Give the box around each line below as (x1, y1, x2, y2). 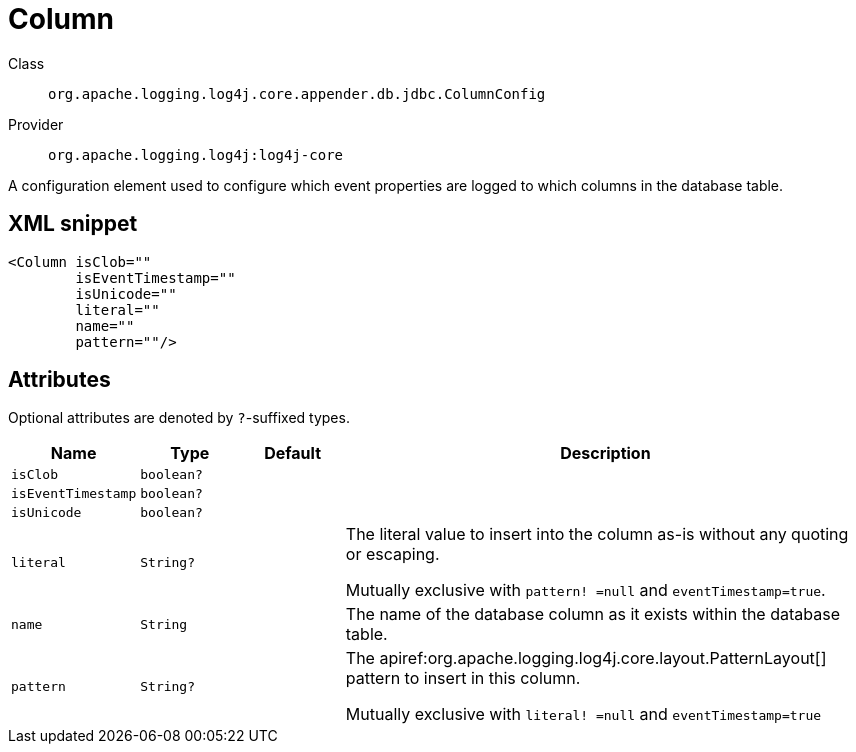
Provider (8, 115, 64, 133)
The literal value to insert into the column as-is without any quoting (345, 524, 849, 545)
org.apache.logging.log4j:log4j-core (48, 146, 344, 163)
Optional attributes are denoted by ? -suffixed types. (8, 409, 350, 427)
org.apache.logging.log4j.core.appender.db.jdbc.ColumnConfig (48, 85, 546, 102)
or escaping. (345, 544, 440, 565)
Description (560, 443, 651, 464)
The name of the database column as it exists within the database (345, 604, 840, 625)
